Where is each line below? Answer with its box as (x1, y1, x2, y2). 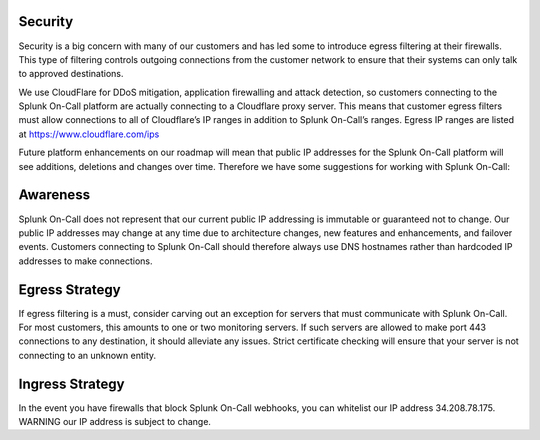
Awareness (18, 186, 90, 204)
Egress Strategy (18, 281, 121, 298)
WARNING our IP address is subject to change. (18, 416, 212, 428)
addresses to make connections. (18, 255, 153, 267)
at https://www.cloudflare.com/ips (18, 128, 160, 140)
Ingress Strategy (18, 375, 125, 392)
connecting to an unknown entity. (18, 349, 157, 361)
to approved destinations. (18, 68, 124, 80)
